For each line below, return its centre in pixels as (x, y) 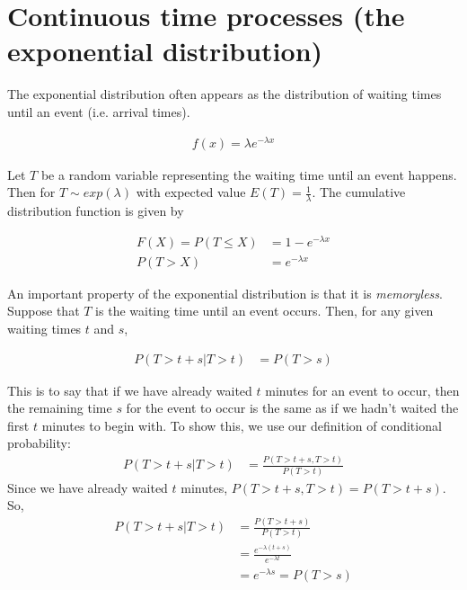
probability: (39, 443)
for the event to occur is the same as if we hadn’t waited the (292, 408)
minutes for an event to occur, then (362, 390)
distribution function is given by (96, 211)
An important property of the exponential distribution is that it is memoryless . (225, 293)
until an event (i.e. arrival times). (99, 111)
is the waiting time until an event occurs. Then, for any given (264, 311)
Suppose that (44, 311)
